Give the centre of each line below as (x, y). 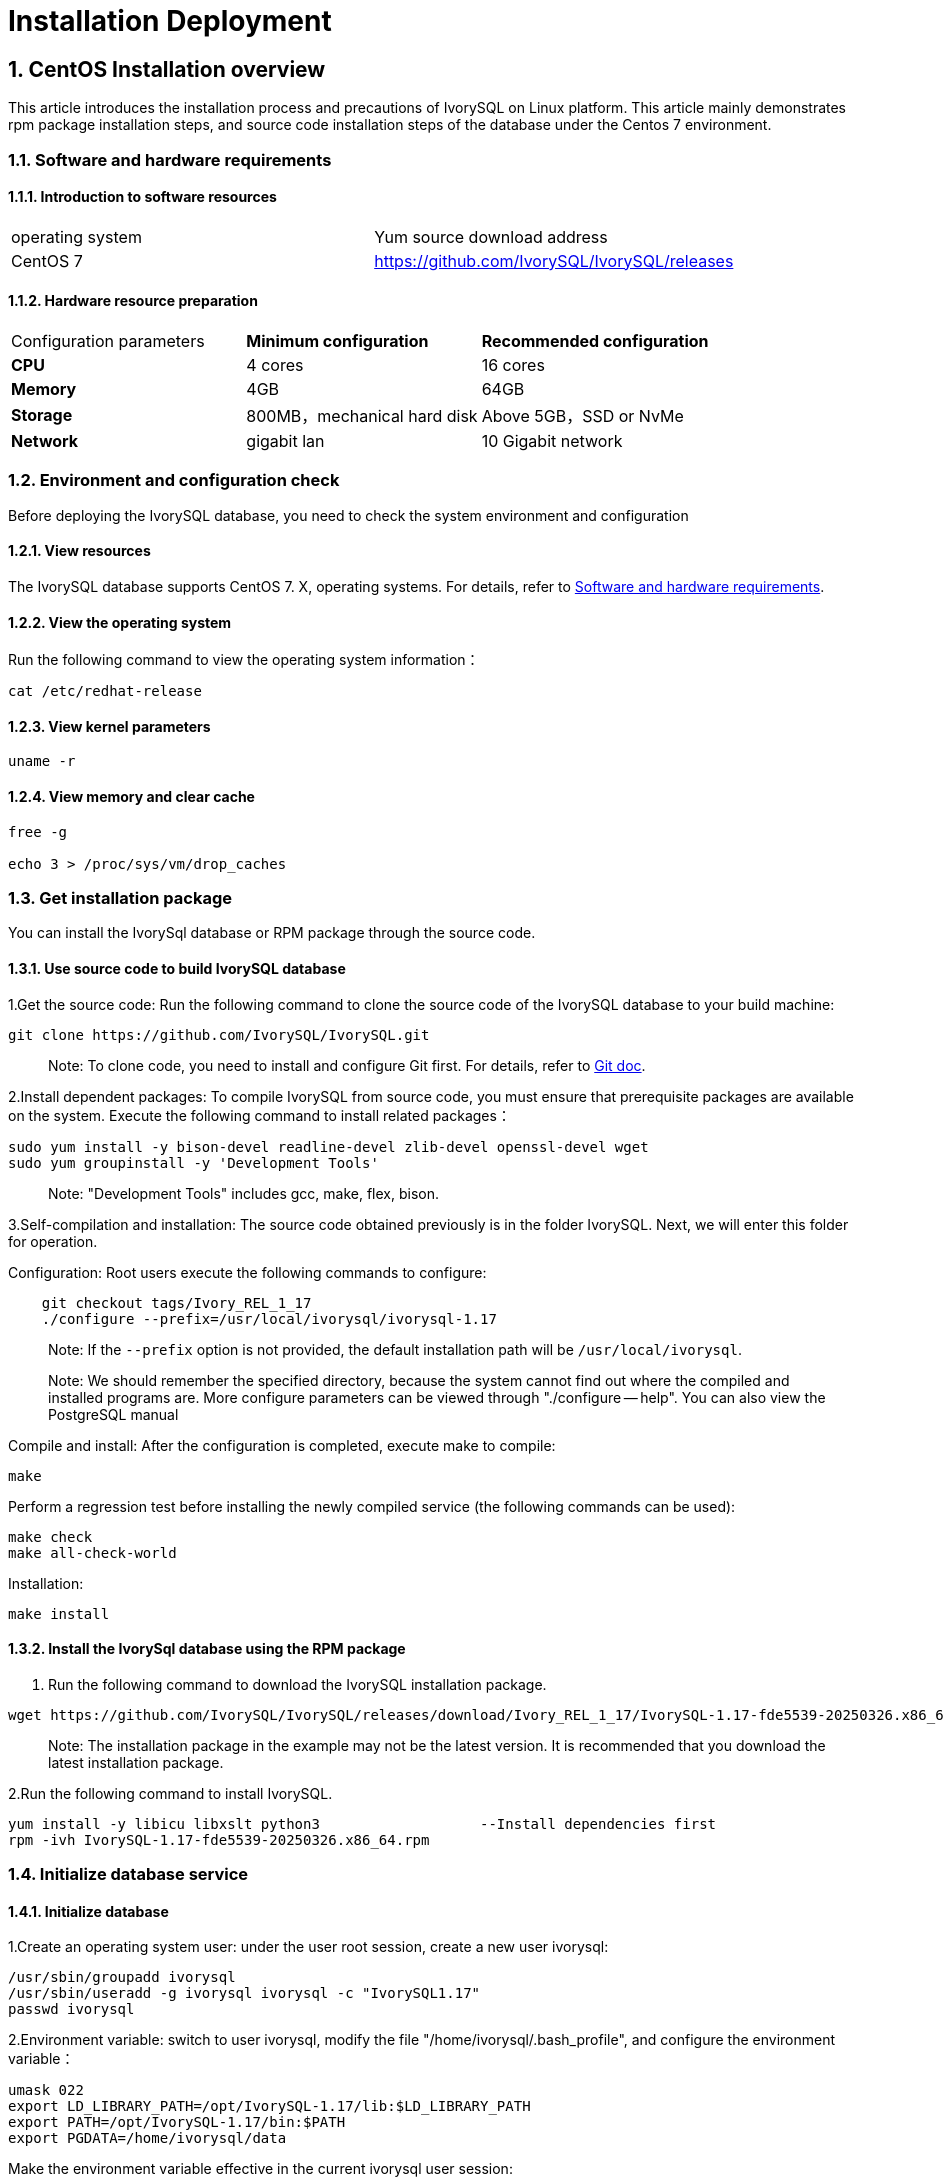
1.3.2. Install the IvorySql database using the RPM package (207, 1649)
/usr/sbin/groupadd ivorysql (122, 1977)
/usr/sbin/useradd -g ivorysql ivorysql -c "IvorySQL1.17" (244, 1993)
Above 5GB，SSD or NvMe (582, 415)
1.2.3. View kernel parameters (109, 726)
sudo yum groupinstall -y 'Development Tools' (193, 1162)
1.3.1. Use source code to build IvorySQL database (177, 968)
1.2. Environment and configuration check (174, 480)
